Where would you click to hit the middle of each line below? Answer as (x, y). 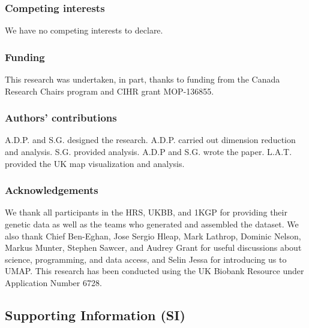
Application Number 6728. (53, 283)
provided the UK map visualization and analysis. (95, 163)
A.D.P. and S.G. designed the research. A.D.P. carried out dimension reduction (150, 140)
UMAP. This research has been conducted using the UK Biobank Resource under (154, 271)
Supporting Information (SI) (95, 315)
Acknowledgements (52, 190)
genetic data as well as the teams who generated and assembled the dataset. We (152, 224)
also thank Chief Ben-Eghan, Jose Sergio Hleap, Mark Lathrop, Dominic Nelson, (153, 236)
